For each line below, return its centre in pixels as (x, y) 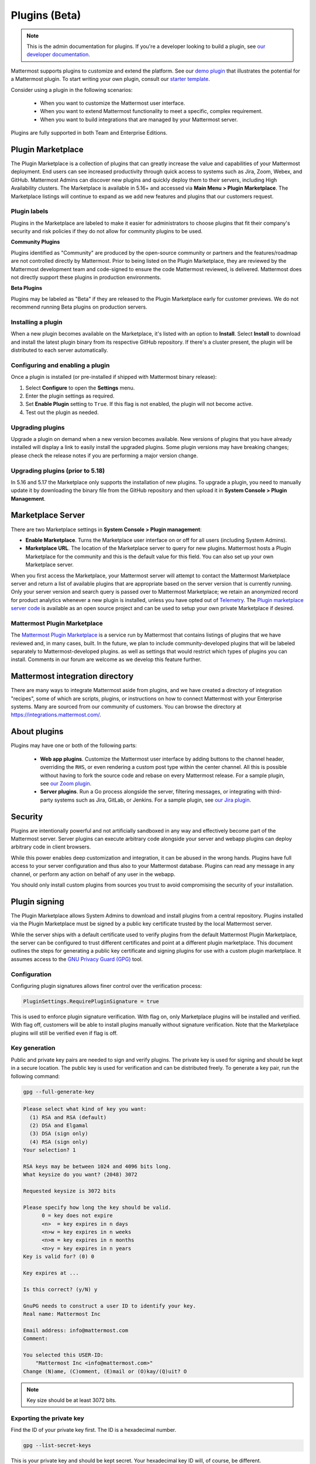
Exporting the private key (47, 1418)
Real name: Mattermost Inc (62, 1314)
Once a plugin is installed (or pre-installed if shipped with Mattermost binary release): (114, 377)
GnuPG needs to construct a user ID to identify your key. (109, 1306)
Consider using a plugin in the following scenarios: (72, 90)
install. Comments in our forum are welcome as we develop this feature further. (106, 659)
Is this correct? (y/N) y (60, 1289)
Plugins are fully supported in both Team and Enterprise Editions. (89, 133)
